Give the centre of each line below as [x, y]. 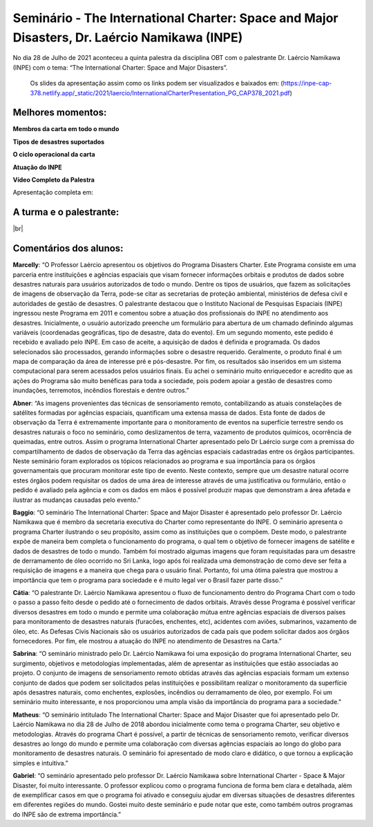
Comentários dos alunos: [68, 249]
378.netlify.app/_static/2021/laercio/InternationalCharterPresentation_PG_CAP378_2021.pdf [160, 93]
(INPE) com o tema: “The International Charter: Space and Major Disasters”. [120, 67]
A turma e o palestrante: [66, 212]
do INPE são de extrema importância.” [67, 814]
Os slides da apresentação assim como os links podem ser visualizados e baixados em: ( [156, 84]
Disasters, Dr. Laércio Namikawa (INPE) [128, 37]
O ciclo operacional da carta [54, 155]
